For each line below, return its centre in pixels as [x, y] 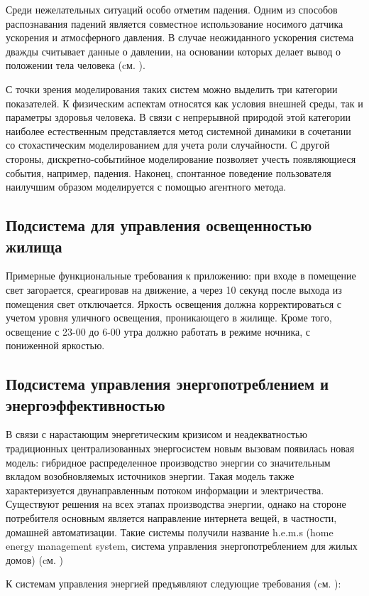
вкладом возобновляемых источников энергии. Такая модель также [150, 476]
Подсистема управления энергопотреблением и [167, 384]
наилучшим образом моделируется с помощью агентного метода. [146, 187]
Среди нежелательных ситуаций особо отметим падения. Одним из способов [172, 9]
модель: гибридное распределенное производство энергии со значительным [168, 462]
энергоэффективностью [86, 404]
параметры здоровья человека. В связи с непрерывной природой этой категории [178, 117]
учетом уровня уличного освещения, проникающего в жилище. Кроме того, [169, 318]
